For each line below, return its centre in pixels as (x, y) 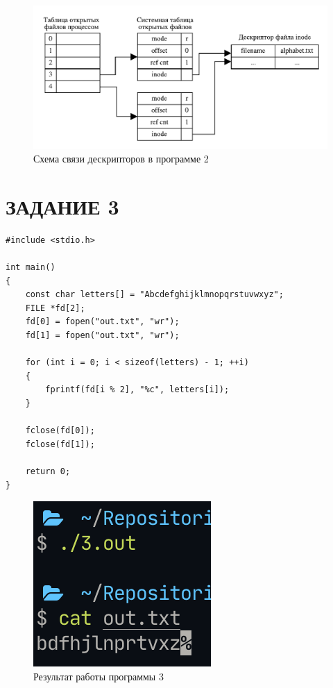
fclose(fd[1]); (60, 444)
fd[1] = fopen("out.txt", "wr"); (102, 336)
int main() (31, 268)
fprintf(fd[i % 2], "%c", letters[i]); (137, 390)
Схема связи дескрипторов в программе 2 (121, 159)
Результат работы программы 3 (99, 676)
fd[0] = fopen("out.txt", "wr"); (102, 322)
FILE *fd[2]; (55, 308)
